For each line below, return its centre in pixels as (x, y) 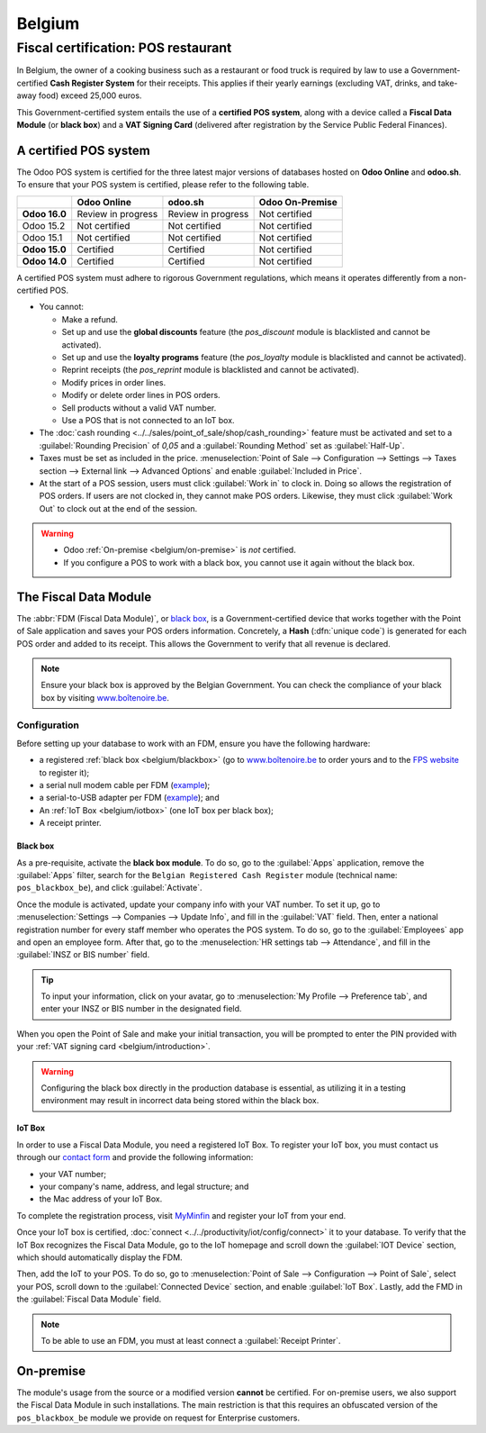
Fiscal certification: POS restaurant (124, 48)
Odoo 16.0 (45, 213)
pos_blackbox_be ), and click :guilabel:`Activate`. (109, 888)
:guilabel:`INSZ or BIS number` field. (83, 955)
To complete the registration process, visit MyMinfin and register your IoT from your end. (181, 1215)
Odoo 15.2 (44, 225)
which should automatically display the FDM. (100, 1257)
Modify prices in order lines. (114, 382)
